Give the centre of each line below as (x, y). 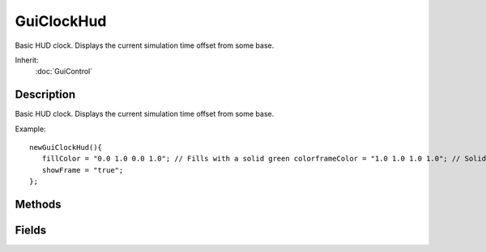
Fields (31, 231)
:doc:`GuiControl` (64, 71)
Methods (38, 204)
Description (45, 94)
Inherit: (27, 60)
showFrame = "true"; (83, 170)
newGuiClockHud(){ (66, 147)
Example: (30, 129)
